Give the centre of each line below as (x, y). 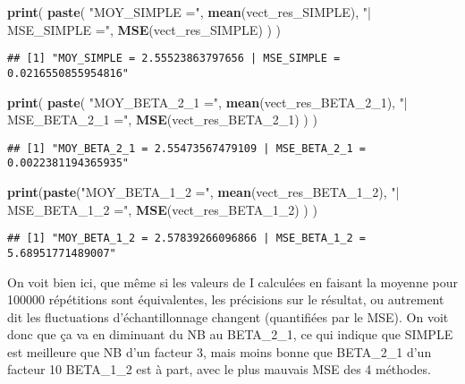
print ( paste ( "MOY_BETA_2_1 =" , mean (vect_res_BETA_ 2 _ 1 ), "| (207, 102)
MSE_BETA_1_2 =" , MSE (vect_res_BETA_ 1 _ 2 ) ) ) (162, 209)
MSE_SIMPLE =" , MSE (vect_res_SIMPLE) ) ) (144, 29)
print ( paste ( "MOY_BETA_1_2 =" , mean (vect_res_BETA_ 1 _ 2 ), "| (203, 192)
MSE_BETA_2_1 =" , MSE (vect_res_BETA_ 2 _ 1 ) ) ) (162, 119)
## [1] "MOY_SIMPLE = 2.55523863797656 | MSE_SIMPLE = (174, 59)
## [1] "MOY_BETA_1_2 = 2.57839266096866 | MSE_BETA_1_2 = (186, 239)
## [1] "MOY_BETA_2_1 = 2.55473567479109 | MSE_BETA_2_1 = (186, 148)
